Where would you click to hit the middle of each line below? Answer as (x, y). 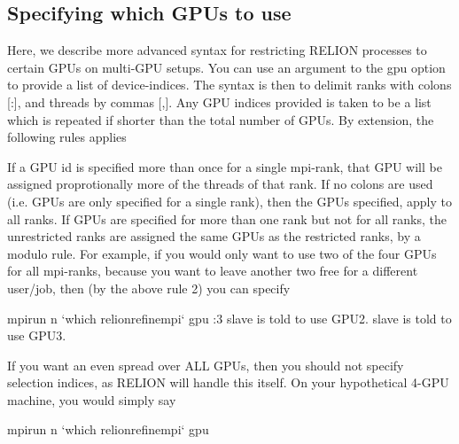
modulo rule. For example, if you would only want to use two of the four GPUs (222, 253)
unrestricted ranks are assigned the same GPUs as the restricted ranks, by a (214, 236)
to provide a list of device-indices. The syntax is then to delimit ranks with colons (229, 85)
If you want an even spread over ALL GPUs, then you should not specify (206, 365)
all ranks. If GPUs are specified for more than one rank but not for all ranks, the (227, 218)
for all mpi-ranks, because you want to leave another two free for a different (213, 271)
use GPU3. (37, 335)
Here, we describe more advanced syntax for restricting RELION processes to (217, 50)
